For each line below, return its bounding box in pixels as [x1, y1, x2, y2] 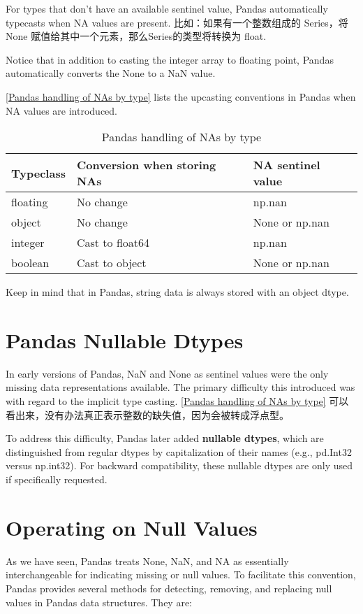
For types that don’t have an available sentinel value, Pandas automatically [6, 1, 328, 15]
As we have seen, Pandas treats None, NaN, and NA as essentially [6, 553, 289, 568]
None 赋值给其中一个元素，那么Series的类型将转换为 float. [6, 29, 267, 43]
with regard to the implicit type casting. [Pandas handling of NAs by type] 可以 [6, 394, 349, 408]
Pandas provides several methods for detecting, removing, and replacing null [6, 580, 332, 595]
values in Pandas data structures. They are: [6, 594, 193, 609]
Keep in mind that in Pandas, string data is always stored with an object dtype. [6, 285, 349, 299]
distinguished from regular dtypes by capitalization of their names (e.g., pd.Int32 [6, 444, 352, 459]
